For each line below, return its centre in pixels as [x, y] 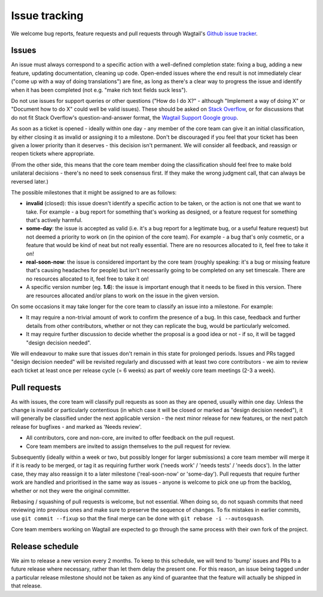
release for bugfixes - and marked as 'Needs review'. [76, 427]
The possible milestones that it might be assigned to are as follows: [94, 192]
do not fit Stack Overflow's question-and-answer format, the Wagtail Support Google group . [125, 117]
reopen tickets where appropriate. [53, 154]
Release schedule [45, 546]
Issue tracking [47, 16]
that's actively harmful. [54, 220]
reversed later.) [30, 181]
